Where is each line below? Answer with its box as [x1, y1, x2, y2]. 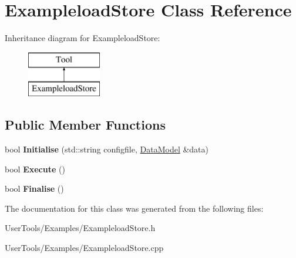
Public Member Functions [5, 116, 166, 134]
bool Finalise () [5, 182, 64, 195]
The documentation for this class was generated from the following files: [5, 202, 264, 214]
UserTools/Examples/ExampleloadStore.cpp [5, 242, 164, 254]
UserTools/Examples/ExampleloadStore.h [5, 222, 156, 234]
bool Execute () [5, 162, 65, 175]
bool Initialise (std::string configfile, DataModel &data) [5, 143, 209, 155]
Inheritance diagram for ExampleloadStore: [5, 32, 160, 44]
